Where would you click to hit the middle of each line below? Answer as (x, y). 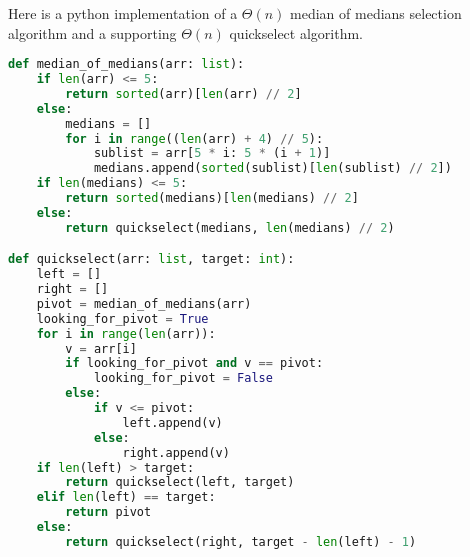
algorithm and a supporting (92, 32)
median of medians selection (376, 13)
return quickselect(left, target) (180, 482)
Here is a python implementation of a (123, 13)
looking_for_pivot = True (122, 318)
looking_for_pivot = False (183, 378)
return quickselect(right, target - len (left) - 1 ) (241, 541)
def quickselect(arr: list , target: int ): (151, 259)
